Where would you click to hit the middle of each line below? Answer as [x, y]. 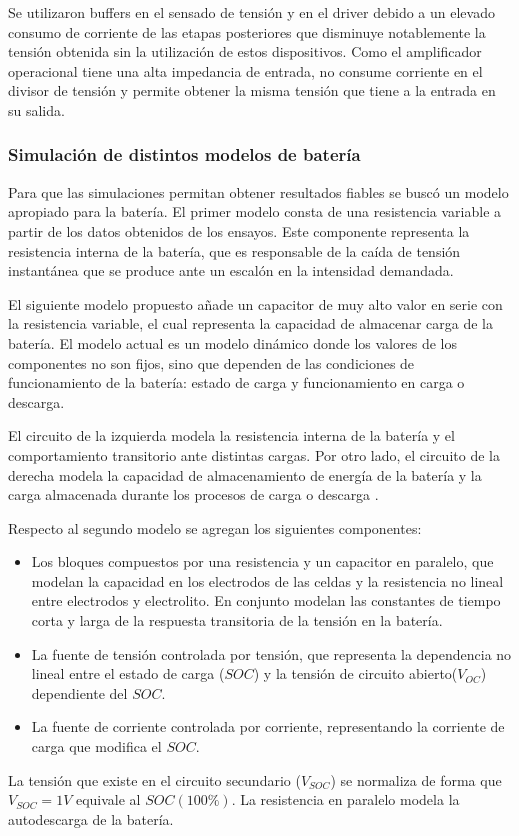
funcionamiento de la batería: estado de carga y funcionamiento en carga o [236, 382]
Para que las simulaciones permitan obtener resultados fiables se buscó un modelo [258, 191]
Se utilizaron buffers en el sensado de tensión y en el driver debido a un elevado [251, 12]
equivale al [108, 799]
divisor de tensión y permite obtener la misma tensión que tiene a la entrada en [252, 90]
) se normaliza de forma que [416, 779]
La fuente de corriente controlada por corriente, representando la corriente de [268, 726]
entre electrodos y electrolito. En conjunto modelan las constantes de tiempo [266, 600]
